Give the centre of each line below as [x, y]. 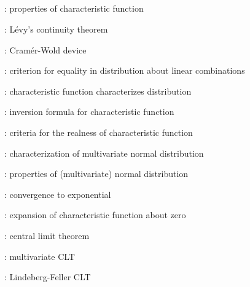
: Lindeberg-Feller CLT [48, 277]
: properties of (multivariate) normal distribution [96, 174]
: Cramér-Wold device [45, 49]
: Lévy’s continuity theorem [56, 29]
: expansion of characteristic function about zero [95, 215]
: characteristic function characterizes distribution [98, 91]
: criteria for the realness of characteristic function [99, 132]
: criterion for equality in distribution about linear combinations [125, 70]
